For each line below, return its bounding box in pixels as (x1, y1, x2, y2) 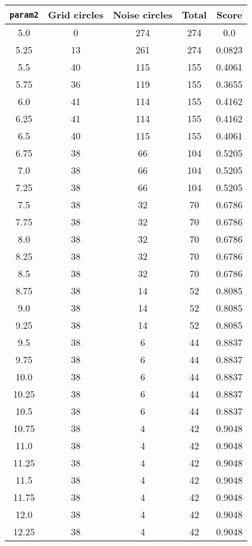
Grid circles (48, 8, 104, 21)
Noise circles (113, 8, 173, 21)
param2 (9, 9, 39, 20)
